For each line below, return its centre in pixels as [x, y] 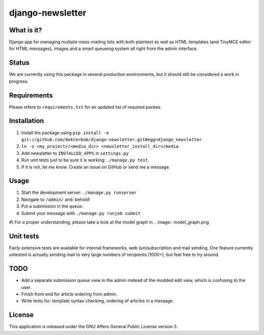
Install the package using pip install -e [65, 133]
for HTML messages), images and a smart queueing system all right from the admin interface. [103, 48]
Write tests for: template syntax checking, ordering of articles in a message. [98, 301]
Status [19, 63]
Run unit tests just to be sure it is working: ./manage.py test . [85, 160]
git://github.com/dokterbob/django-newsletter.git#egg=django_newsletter [112, 139]
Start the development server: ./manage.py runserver [79, 192]
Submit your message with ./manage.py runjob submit [81, 213]
